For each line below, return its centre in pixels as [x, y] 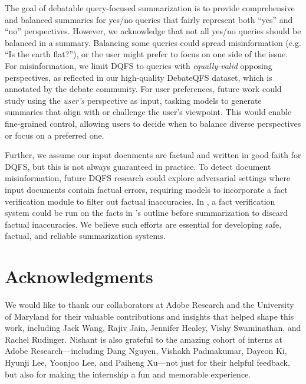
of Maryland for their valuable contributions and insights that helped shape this [149, 316]
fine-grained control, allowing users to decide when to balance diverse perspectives [153, 123]
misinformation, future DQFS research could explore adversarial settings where [148, 178]
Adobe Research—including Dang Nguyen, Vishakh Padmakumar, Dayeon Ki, [146, 351]
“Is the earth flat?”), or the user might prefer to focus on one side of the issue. [147, 54]
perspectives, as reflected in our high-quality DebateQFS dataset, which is [139, 77]
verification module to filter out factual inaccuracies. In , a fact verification [140, 201]
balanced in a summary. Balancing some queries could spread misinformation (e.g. [153, 42]
